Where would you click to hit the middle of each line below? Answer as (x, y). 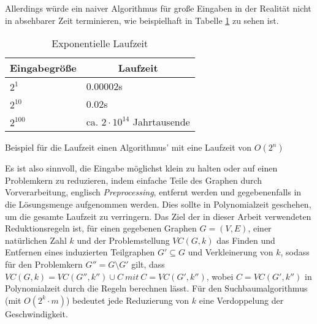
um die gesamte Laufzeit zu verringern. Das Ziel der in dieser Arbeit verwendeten (158, 216)
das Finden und (246, 240)
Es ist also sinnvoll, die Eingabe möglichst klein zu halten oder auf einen (141, 168)
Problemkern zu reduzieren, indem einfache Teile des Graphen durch (134, 180)
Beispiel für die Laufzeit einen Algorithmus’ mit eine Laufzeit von (128, 147)
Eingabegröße (43, 68)
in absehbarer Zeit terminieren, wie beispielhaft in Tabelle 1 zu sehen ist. (142, 20)
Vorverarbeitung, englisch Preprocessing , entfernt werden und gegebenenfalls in (153, 192)
